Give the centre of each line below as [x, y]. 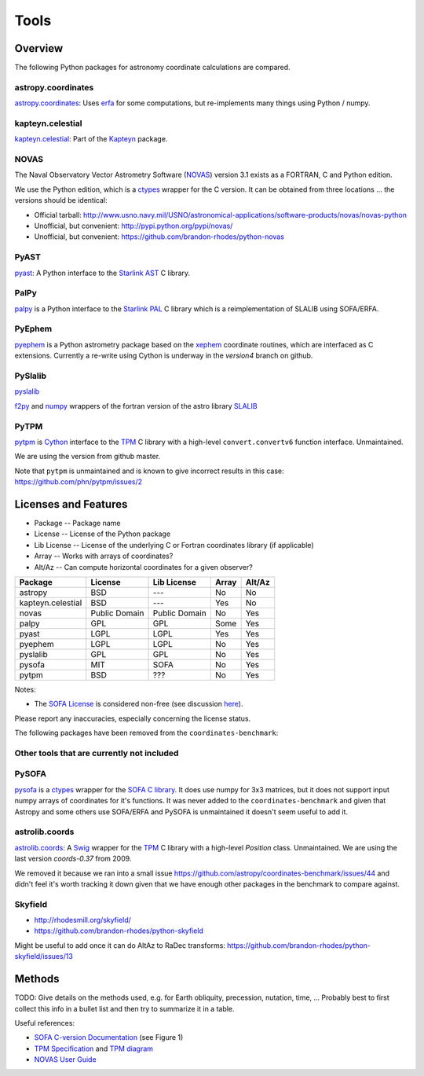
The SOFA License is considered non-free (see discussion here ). [139, 704]
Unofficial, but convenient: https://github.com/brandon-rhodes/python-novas [159, 237]
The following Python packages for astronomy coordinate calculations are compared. [152, 68]
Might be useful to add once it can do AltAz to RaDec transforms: [120, 945]
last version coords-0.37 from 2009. [73, 859]
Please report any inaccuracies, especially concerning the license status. [133, 718]
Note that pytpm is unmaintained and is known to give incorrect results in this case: [149, 471]
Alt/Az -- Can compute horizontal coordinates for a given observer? [143, 567]
